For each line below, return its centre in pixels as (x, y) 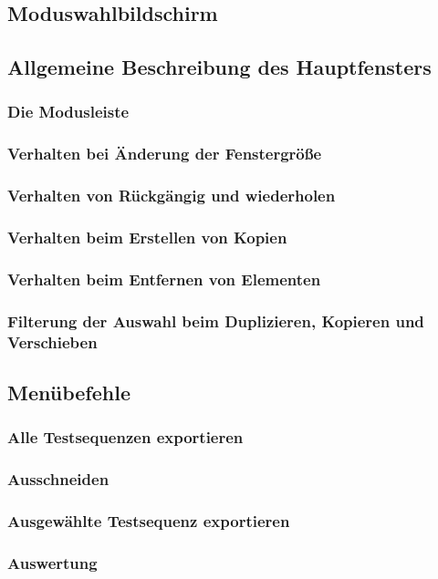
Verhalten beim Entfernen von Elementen (164, 279)
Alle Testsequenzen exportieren (125, 437)
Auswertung (52, 562)
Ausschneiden (58, 479)
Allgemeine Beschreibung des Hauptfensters (219, 67)
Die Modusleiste (68, 112)
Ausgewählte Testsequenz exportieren (149, 520)
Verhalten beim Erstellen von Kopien (147, 238)
